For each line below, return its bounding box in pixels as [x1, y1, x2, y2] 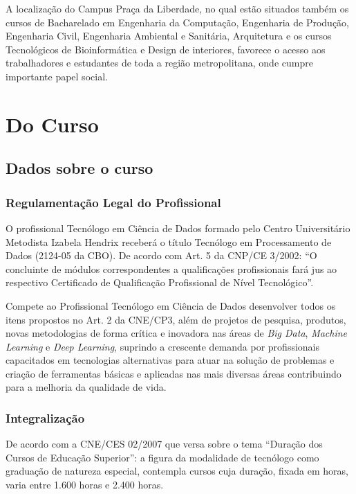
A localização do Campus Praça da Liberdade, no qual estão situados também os [6, 1, 349, 15]
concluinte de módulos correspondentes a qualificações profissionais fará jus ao [6, 261, 337, 276]
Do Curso [6, 109, 99, 138]
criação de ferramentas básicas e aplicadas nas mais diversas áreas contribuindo [6, 366, 341, 380]
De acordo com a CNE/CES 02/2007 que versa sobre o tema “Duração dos [6, 436, 323, 451]
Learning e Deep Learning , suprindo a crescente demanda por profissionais [6, 339, 319, 353]
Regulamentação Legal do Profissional [6, 193, 221, 211]
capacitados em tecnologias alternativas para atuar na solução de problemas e [6, 353, 335, 367]
